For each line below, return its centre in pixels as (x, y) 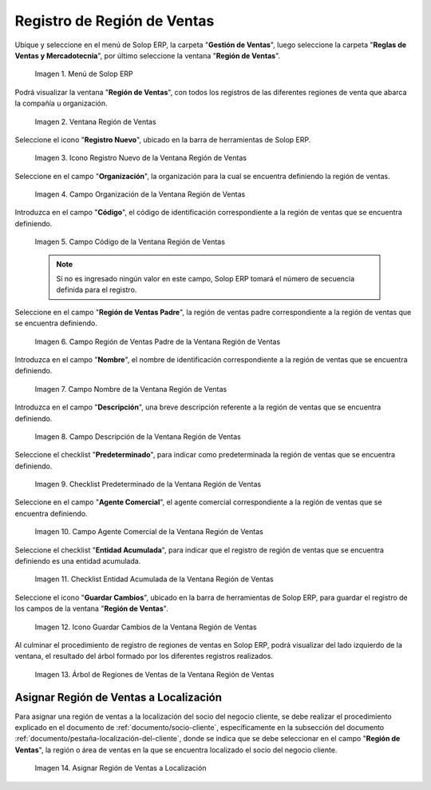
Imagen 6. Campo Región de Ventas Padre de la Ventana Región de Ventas (158, 341)
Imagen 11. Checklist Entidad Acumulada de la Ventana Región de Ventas (154, 579)
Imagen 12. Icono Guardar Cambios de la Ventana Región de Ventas (146, 627)
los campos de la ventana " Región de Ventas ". (91, 608)
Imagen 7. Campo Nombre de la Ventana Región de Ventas (131, 389)
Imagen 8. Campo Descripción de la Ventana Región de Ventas (138, 437)
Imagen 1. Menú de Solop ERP (84, 74)
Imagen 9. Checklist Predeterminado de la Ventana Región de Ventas (148, 485)
